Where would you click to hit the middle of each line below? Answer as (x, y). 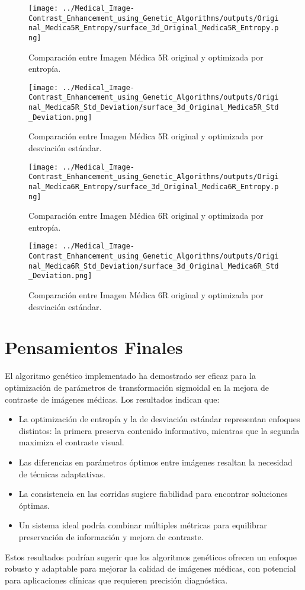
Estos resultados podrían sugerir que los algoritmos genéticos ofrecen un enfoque (151, 556)
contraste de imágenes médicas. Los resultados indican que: (112, 399)
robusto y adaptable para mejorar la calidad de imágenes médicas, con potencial (150, 568)
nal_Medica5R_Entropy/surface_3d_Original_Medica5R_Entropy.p (154, 28)
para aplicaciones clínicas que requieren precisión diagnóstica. (116, 580)
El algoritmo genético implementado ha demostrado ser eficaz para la (130, 376)
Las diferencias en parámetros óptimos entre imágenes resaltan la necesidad (155, 462)
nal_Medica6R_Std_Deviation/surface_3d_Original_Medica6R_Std (154, 266)
